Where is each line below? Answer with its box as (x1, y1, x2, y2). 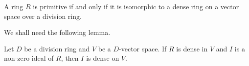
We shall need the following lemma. (4, 27, 111, 37)
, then (61, 53, 79, 63)
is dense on (86, 53, 119, 63)
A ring (4, 1, 23, 11)
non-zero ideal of (4, 53, 54, 63)
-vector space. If (119, 43, 167, 53)
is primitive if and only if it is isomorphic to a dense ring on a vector (33, 1, 239, 11)
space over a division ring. (4, 11, 82, 21)
